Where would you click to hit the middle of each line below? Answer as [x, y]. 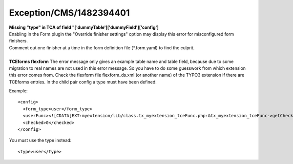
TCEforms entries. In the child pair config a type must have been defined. [83, 82]
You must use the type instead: [40, 140]
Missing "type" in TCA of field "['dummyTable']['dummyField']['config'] [84, 27]
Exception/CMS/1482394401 [69, 13]
